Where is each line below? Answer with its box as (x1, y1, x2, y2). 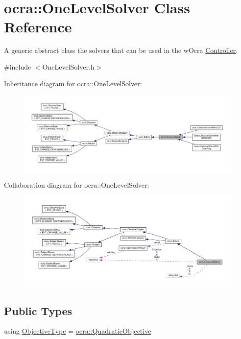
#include (4, 61, 31, 72)
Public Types (4, 303, 72, 318)
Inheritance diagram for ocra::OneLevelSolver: (4, 78, 142, 88)
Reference (4, 17, 72, 37)
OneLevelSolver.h (42, 61, 95, 72)
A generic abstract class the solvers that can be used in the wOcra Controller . (4, 45, 238, 55)
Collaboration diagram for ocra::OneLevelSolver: (4, 179, 149, 190)
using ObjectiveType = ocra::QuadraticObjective (4, 326, 151, 336)
